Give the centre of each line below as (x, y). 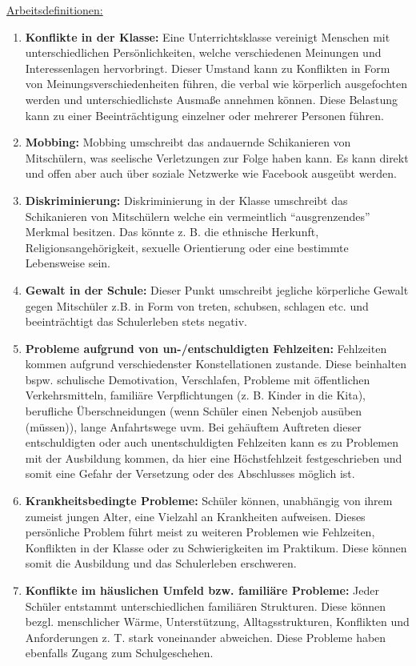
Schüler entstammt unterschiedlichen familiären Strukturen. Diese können (205, 606)
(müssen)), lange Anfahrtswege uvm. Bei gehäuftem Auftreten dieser (193, 426)
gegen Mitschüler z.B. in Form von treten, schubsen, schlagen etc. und (197, 305)
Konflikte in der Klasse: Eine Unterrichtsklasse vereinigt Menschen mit (208, 36)
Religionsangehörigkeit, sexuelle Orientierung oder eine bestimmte (187, 247)
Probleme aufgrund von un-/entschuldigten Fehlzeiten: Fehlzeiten (206, 348)
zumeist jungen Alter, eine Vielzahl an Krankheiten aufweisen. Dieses (195, 516)
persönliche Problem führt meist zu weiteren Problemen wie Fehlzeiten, (200, 532)
